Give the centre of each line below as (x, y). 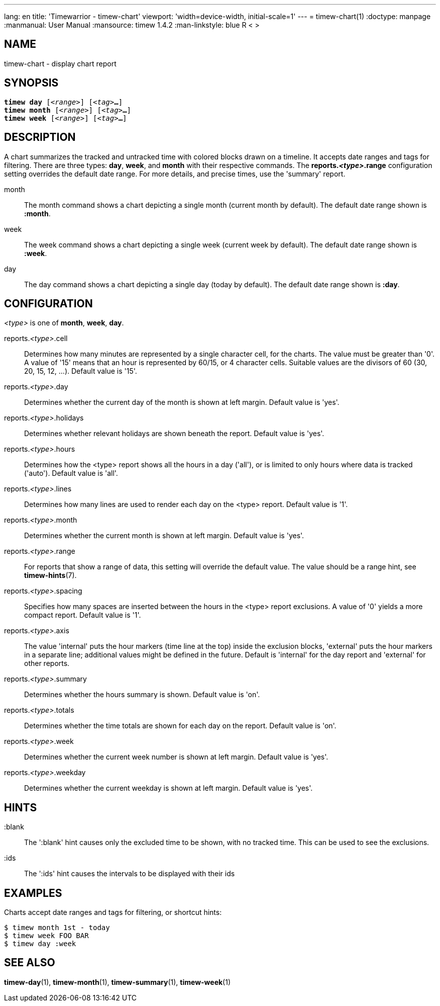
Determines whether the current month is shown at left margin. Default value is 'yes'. (164, 536)
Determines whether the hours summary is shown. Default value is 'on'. (142, 695)
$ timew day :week (40, 944)
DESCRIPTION (40, 137)
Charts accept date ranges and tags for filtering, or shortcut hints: (113, 912)
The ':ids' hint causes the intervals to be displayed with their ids (130, 874)
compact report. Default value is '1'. (83, 615)
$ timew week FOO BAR (46, 936)
